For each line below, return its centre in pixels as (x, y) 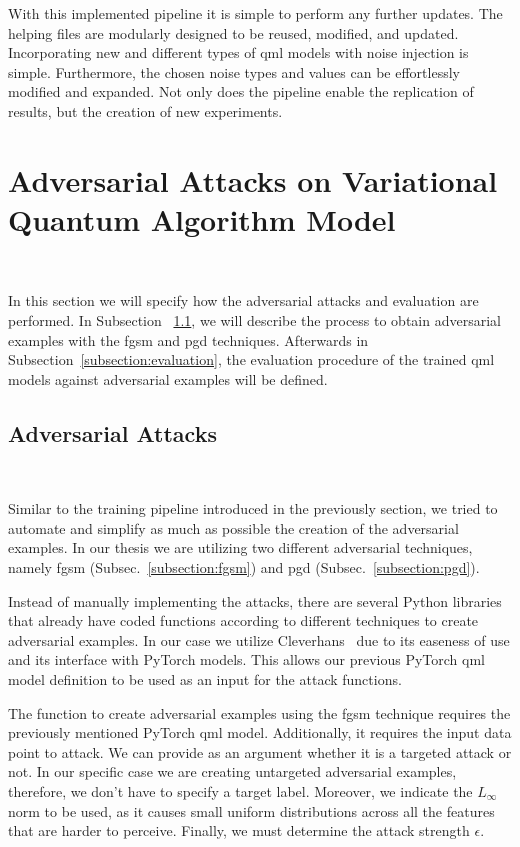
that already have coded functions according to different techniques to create (243, 620)
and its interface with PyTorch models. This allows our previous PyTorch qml (246, 659)
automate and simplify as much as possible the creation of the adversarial (233, 527)
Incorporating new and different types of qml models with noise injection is (238, 52)
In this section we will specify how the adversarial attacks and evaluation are (243, 300)
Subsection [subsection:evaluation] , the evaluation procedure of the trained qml (251, 359)
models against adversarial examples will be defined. (168, 378)
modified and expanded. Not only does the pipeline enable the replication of (241, 91)
